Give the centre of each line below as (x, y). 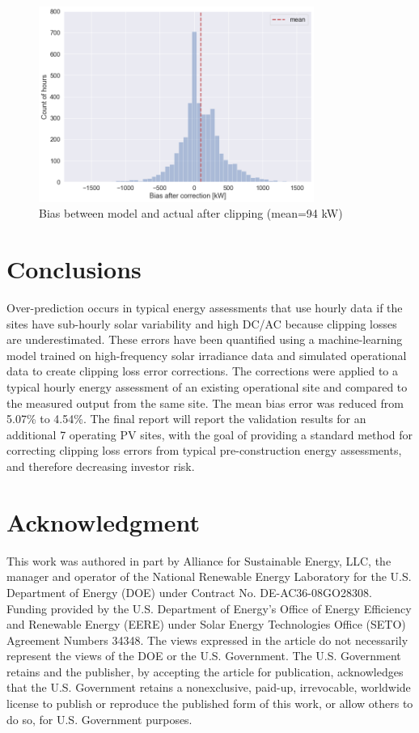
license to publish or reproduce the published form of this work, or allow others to (210, 703)
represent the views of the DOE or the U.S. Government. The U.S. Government (204, 656)
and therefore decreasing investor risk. (101, 466)
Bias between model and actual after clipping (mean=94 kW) (191, 213)
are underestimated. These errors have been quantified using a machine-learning (205, 339)
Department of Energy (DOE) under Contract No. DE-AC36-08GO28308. (189, 592)
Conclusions (74, 269)
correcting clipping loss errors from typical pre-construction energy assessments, (204, 450)
